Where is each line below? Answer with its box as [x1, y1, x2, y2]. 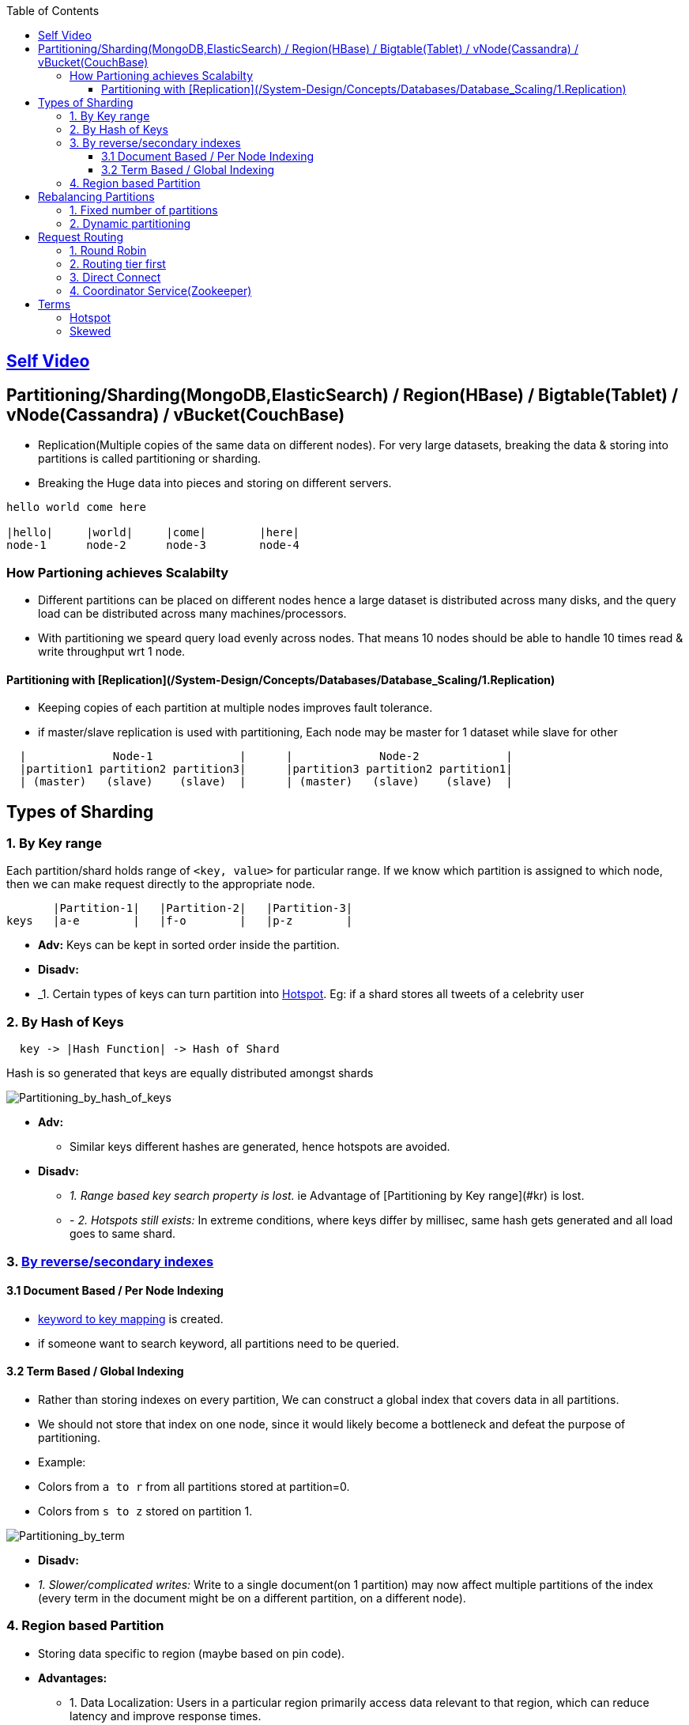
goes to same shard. [70, 1227, 176, 1241]
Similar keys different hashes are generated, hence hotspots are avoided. [70, 1140, 450, 1154]
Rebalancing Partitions [38, 190, 155, 203]
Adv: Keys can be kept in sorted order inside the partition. [38, 938, 340, 952]
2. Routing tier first [70, 257, 166, 270]
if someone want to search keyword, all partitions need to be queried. [38, 1336, 400, 1350]
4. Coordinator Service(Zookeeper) [70, 284, 252, 297]
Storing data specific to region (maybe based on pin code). [38, 1646, 345, 1660]
